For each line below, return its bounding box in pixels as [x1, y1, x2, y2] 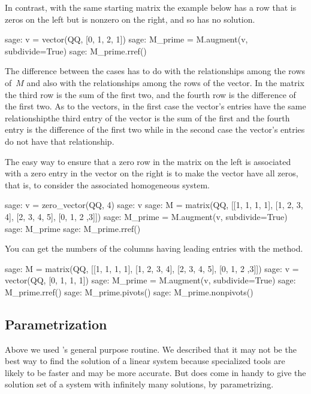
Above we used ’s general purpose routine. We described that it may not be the [5, 343, 297, 355]
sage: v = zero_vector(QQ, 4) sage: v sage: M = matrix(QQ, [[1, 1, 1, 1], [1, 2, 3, [5, 198, 303, 211]
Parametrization [5, 314, 107, 333]
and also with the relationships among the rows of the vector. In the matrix [26, 76, 304, 88]
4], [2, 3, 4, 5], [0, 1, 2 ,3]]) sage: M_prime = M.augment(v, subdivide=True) [5, 210, 288, 222]
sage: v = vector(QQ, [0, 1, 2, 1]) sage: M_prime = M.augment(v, [5, 33, 248, 45]
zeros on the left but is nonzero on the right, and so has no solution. [5, 13, 255, 25]
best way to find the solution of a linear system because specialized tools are [5, 355, 285, 367]
